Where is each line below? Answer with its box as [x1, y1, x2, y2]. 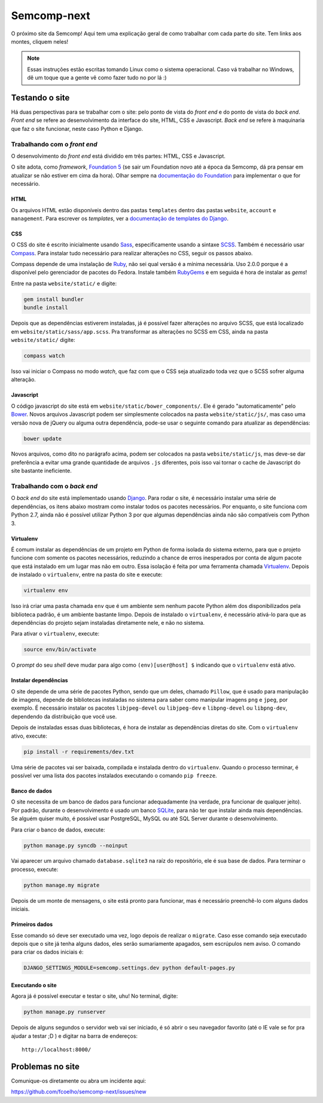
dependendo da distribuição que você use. [11, 713, 117, 720]
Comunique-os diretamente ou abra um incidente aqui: [11, 1077, 147, 1084]
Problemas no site [11, 1061, 80, 1071]
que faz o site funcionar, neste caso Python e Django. [11, 125, 144, 132]
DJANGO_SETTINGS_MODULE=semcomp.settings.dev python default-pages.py [23, 964, 236, 971]
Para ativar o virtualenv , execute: [11, 630, 100, 637]
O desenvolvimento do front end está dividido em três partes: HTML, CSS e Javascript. [11, 152, 226, 160]
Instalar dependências [11, 677, 68, 684]
